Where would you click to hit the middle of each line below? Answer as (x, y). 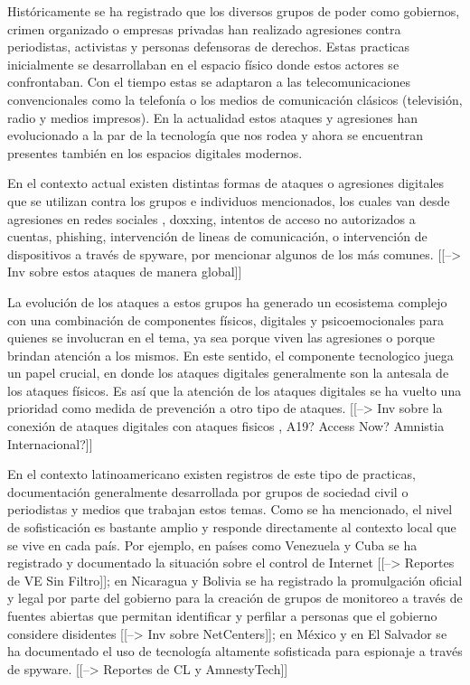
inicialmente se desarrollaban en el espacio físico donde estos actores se (203, 64)
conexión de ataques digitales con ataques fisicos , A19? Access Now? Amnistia (226, 426)
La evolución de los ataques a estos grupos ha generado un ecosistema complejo (227, 301)
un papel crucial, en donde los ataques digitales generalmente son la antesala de (228, 373)
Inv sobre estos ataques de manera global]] (125, 272)
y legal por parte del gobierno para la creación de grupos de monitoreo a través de (235, 598)
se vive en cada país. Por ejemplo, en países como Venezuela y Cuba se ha (212, 544)
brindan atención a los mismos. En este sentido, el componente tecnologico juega (230, 355)
